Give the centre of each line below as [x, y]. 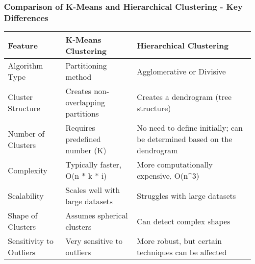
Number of [26, 133]
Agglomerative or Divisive [181, 71]
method [78, 77]
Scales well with [93, 190]
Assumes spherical [97, 216]
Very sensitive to [94, 241]
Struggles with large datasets [187, 195]
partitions [82, 114]
